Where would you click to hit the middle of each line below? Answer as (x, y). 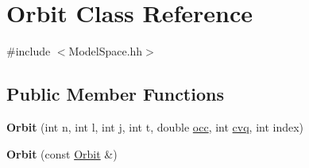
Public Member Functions (115, 94)
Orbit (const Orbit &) (62, 153)
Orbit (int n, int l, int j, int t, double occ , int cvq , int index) (155, 126)
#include (29, 51)
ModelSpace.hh (106, 51)
